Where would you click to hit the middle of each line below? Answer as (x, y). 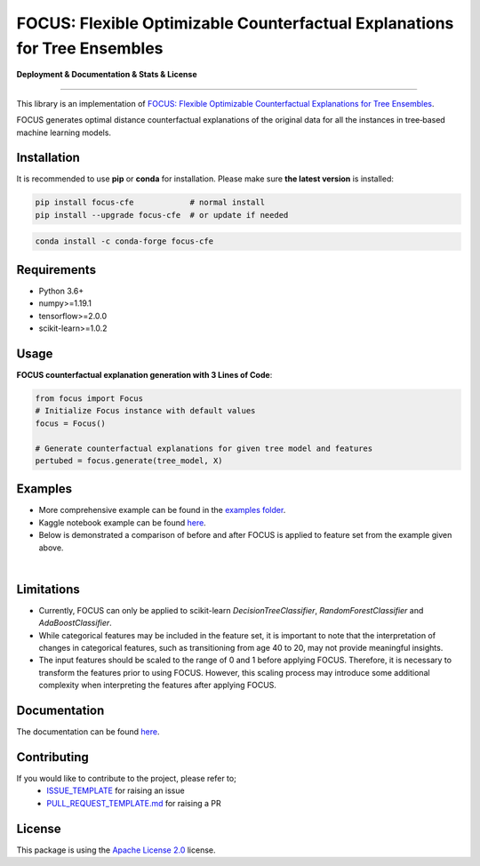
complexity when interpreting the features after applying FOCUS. (158, 686)
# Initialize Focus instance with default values (145, 411)
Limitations (48, 589)
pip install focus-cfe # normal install (150, 203)
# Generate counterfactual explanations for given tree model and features (204, 448)
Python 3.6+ (61, 291)
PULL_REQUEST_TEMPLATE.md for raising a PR (134, 803)
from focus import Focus (89, 398)
